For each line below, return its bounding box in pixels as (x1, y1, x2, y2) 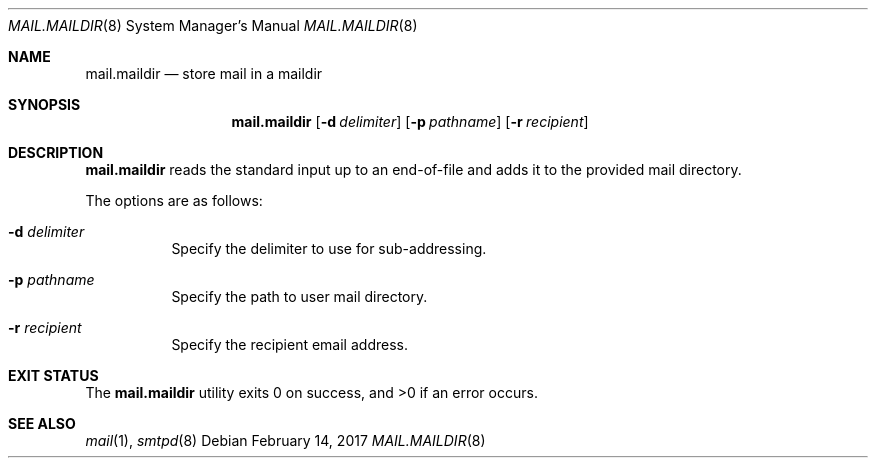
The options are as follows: (85, 192, 263, 209)
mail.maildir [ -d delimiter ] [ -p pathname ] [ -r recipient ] (231, 113, 589, 130)
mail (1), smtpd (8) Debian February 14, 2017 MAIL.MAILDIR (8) (85, 432, 486, 449)
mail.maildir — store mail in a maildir (85, 65, 323, 82)
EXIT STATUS (8, 367, 99, 384)
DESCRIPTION (8, 144, 104, 161)
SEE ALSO (8, 415, 76, 432)
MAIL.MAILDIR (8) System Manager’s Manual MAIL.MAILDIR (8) (8, 17, 418, 34)
